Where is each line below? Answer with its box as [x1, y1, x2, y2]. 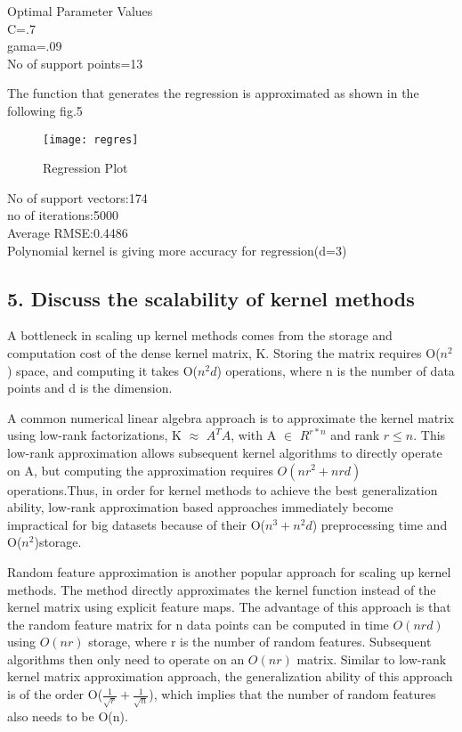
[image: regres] [43, 133, 139, 146]
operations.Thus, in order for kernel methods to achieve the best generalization [7, 480, 438, 499]
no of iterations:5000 [7, 206, 118, 224]
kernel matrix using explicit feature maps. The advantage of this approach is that [7, 598, 451, 616]
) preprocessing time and [312, 515, 448, 533]
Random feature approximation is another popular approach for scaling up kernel [7, 562, 451, 581]
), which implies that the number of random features [149, 685, 436, 704]
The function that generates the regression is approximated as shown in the [7, 84, 419, 102]
